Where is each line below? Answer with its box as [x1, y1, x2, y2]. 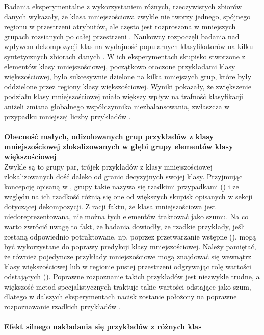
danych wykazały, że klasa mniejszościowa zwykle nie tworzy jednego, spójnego [4, 11, 251, 21]
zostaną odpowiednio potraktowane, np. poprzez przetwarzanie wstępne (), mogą [4, 231, 256, 242]
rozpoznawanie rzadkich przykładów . [4, 301, 121, 312]
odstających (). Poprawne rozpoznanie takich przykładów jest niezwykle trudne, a [4, 271, 260, 282]
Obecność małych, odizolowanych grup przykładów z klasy [4, 131, 214, 141]
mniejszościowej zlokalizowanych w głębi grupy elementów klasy [4, 141, 233, 152]
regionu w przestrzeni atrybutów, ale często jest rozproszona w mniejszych [4, 21, 236, 32]
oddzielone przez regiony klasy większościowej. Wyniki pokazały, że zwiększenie [4, 81, 251, 91]
